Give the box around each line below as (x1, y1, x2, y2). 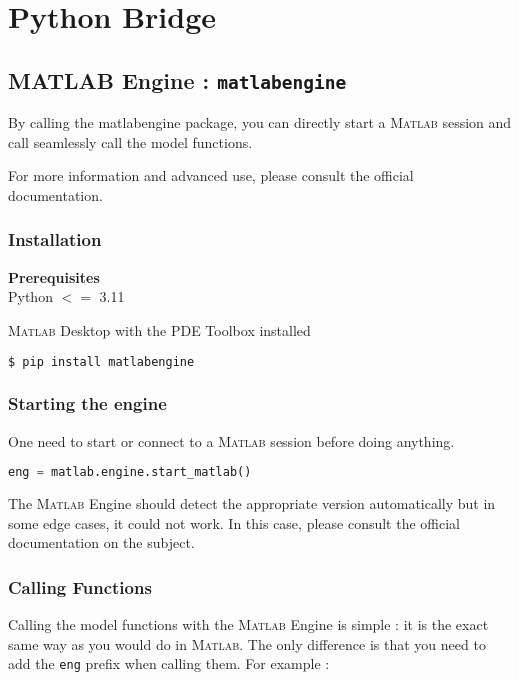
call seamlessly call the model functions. (8, 131, 253, 152)
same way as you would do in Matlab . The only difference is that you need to (8, 633, 486, 654)
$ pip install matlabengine (8, 354, 195, 369)
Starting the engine (8, 391, 167, 416)
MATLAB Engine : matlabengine (8, 64, 347, 95)
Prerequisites (8, 266, 100, 287)
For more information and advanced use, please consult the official (8, 165, 414, 186)
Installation (8, 227, 102, 252)
